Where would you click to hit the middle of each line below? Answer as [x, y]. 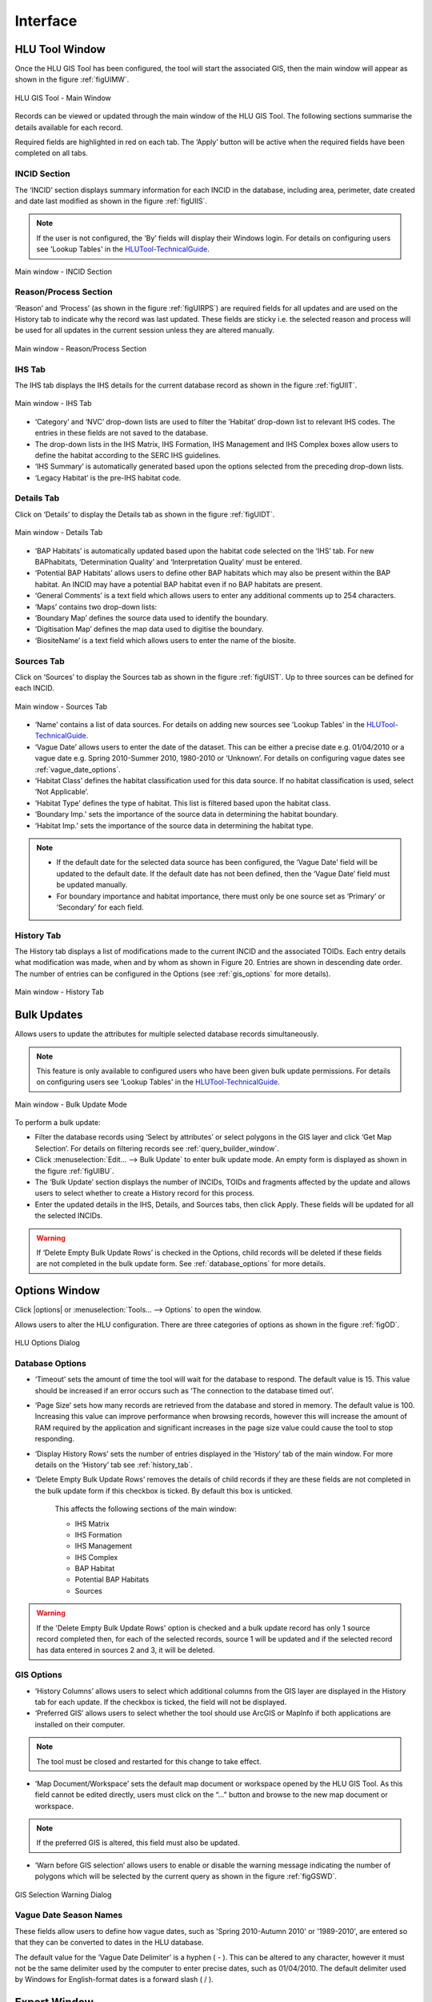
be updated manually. [92, 885]
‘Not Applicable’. [62, 792]
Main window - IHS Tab [53, 404]
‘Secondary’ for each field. [100, 907]
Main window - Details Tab [59, 533]
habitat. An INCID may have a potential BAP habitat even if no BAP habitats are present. [179, 584]
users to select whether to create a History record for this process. [145, 1193]
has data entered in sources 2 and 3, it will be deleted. [126, 1650]
